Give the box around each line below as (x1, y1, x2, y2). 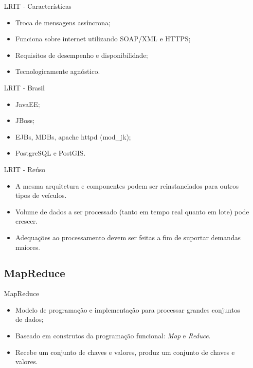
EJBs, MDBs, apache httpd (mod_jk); (15, 131, 131, 141)
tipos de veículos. (15, 190, 67, 200)
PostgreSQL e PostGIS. (15, 148, 86, 158)
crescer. (15, 216, 38, 226)
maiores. (15, 242, 40, 252)
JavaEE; (15, 99, 40, 109)
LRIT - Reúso (4, 164, 46, 174)
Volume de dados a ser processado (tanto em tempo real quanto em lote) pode (15, 206, 249, 216)
